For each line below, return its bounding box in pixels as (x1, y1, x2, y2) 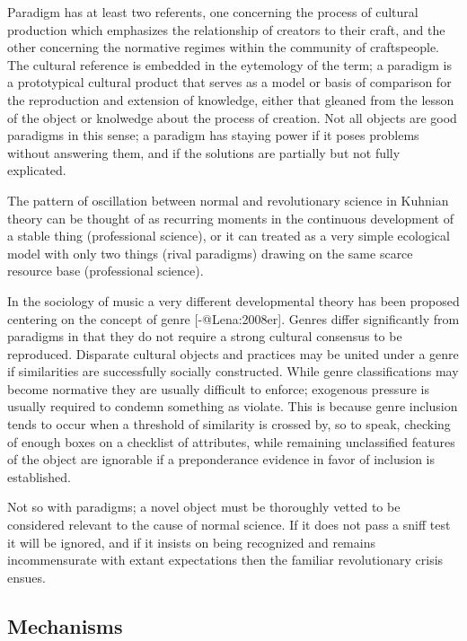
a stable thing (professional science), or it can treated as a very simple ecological (7, 226, 450, 245)
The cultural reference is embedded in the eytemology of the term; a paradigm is (7, 55, 452, 74)
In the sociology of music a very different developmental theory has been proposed (7, 291, 460, 310)
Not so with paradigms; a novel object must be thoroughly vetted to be (7, 497, 401, 516)
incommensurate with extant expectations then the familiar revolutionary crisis (7, 550, 444, 569)
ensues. (7, 567, 46, 586)
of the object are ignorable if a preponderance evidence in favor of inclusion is (7, 450, 435, 469)
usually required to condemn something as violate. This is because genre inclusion (7, 397, 458, 416)
